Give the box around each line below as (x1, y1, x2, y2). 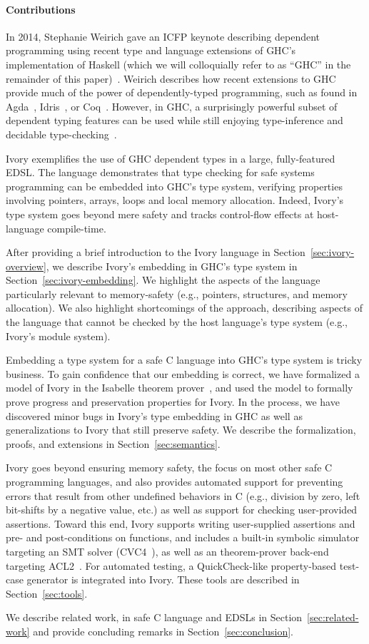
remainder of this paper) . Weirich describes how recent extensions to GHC (6, 71, 336, 86)
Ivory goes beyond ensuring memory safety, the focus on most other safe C (6, 460, 333, 475)
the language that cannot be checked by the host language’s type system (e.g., (6, 315, 348, 329)
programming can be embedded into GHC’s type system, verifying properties (6, 178, 343, 193)
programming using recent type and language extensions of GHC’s (6, 43, 296, 58)
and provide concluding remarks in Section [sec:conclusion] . (33, 623, 293, 638)
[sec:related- (307, 610, 359, 625)
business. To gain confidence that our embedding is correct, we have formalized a (6, 366, 360, 381)
